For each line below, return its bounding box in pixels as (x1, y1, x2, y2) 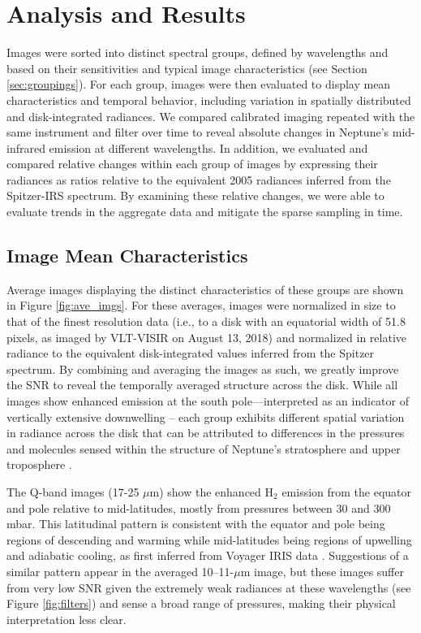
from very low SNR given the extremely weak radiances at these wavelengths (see (6, 579, 411, 596)
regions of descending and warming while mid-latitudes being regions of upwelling (6, 531, 412, 548)
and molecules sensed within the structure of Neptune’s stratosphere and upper (6, 440, 401, 457)
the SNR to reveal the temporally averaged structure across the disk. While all (6, 376, 398, 393)
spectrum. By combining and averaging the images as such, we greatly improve (6, 360, 399, 377)
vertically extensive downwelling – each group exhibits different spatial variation (6, 408, 405, 425)
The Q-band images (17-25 (6, 483, 140, 500)
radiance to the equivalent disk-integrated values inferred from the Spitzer (6, 345, 375, 362)
